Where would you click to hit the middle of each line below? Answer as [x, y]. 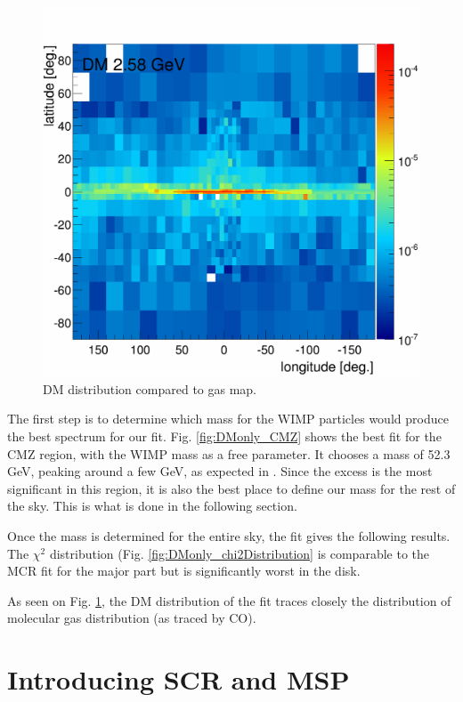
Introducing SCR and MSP [179, 679]
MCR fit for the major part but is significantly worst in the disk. [184, 571]
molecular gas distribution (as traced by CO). [132, 618]
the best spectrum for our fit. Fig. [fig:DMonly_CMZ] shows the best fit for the [224, 436]
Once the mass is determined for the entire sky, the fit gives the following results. [229, 536]
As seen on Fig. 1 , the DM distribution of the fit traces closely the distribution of [229, 600]
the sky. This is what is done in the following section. [152, 506]
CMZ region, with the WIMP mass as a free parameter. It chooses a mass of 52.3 [229, 453]
